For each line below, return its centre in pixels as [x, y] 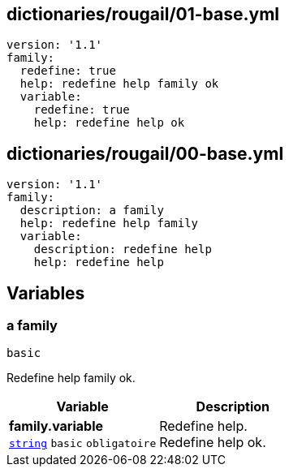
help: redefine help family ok [119, 84]
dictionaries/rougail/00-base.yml [145, 153]
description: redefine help [123, 249]
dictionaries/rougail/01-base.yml [143, 14]
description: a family [92, 211]
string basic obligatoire [83, 444]
